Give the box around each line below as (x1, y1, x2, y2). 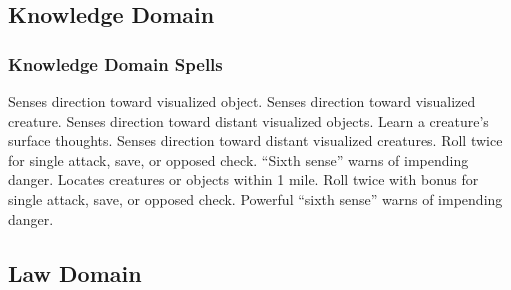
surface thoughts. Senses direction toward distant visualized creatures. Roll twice (8, 130, 503, 151)
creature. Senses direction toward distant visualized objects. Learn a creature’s (8, 110, 489, 131)
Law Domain (8, 257, 142, 288)
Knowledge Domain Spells (8, 51, 223, 76)
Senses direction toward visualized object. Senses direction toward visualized (8, 91, 476, 111)
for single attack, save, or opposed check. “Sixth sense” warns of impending (8, 149, 469, 170)
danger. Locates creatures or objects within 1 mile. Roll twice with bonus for (8, 169, 479, 190)
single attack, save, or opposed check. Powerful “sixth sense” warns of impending (8, 188, 503, 209)
